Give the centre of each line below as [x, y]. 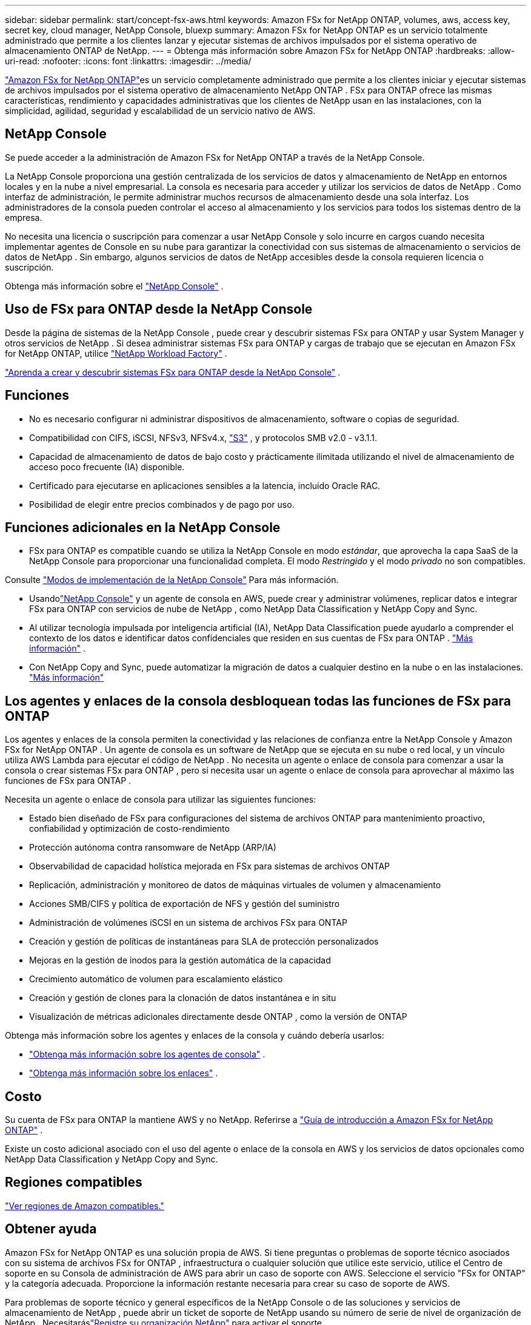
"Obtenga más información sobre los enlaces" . [124, 1073]
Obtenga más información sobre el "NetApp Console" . [114, 286]
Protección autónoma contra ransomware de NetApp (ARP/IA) [153, 848]
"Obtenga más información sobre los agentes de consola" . [147, 1054]
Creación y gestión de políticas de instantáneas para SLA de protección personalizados [204, 942]
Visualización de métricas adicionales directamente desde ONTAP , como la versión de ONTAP [218, 1017]
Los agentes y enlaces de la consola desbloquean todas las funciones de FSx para [258, 701]
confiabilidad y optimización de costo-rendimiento [129, 829]
